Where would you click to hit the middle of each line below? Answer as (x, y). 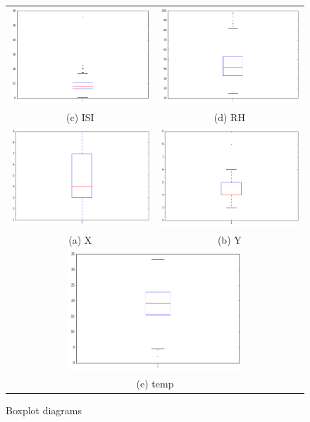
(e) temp (155, 383)
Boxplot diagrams (44, 410)
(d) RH (229, 117)
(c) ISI (80, 117)
